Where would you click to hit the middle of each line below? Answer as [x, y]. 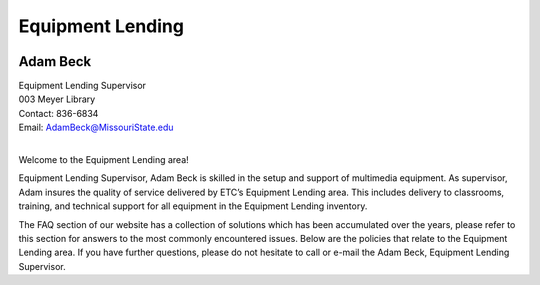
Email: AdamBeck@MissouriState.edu [96, 127]
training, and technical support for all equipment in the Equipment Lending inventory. [193, 206]
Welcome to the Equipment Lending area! [103, 160]
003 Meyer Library [57, 99]
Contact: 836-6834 [58, 113]
